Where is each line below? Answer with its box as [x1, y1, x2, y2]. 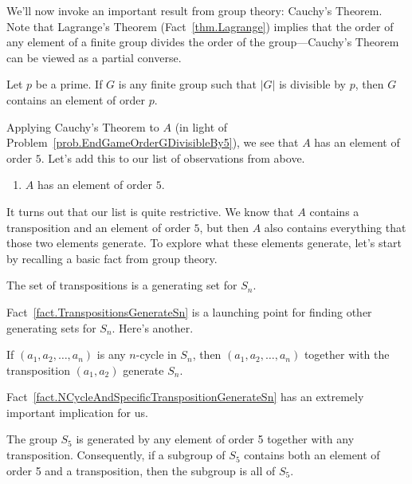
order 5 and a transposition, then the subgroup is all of [6, 462, 276, 478]
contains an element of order [6, 91, 145, 108]
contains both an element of [244, 447, 380, 463]
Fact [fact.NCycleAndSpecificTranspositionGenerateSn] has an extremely [6, 388, 364, 405]
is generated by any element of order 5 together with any [76, 431, 355, 447]
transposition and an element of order [6, 218, 190, 235]
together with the [304, 346, 390, 363]
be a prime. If [35, 76, 103, 92]
